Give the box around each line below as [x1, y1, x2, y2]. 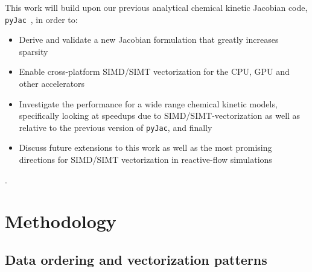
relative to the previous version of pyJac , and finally [19, 121, 212, 133]
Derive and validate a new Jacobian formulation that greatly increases [19, 33, 279, 46]
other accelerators [19, 77, 85, 90]
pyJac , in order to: [5, 13, 78, 25]
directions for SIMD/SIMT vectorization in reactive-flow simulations [19, 153, 272, 166]
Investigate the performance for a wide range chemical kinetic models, [19, 97, 278, 110]
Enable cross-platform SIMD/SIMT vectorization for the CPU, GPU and [19, 65, 290, 78]
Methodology [5, 209, 116, 233]
